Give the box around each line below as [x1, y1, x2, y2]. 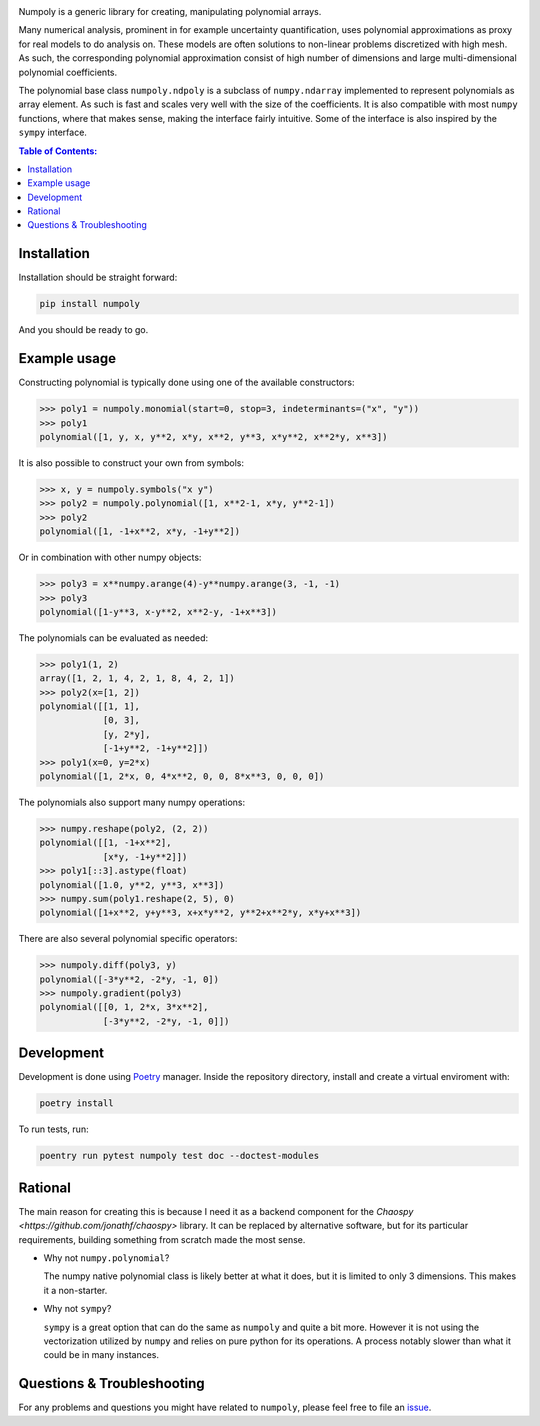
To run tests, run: [18, 1123, 89, 1135]
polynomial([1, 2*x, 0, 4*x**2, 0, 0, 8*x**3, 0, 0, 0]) [39, 771, 325, 782]
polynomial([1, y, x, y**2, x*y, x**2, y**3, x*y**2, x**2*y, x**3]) [39, 431, 388, 443]
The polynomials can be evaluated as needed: [18, 631, 209, 644]
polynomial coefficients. [18, 66, 118, 78]
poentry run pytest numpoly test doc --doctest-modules [39, 1150, 320, 1162]
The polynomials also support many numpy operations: [18, 796, 246, 808]
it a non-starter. [43, 1284, 108, 1296]
